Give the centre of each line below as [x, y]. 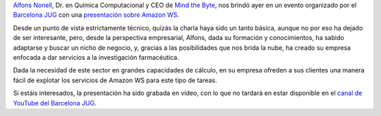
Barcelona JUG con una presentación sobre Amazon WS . [96, 15]
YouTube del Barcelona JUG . [55, 103]
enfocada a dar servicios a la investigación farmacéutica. [96, 57]
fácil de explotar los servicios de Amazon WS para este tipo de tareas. [115, 80]
